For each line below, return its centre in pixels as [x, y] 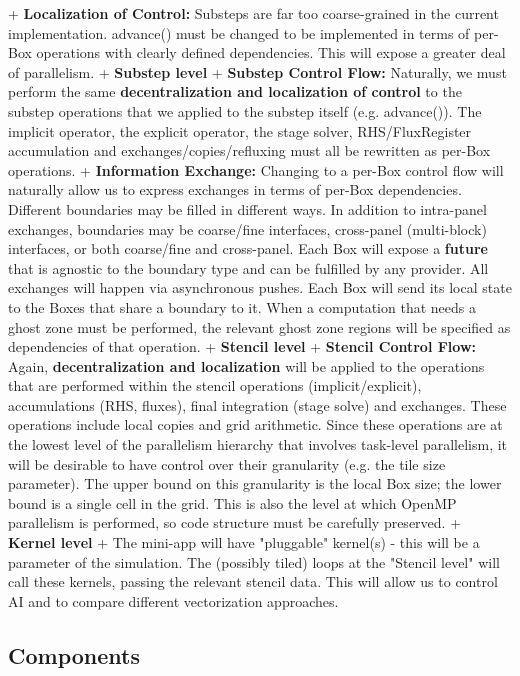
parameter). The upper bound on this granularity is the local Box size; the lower [255, 483]
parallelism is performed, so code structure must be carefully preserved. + [235, 522]
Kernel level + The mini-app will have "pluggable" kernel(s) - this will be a [244, 542]
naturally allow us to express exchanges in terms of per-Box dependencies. [235, 189]
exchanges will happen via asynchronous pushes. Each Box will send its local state [260, 287]
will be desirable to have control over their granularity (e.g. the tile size [227, 463]
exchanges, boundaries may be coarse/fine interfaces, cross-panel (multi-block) [247, 228]
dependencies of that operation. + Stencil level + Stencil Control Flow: [242, 346]
